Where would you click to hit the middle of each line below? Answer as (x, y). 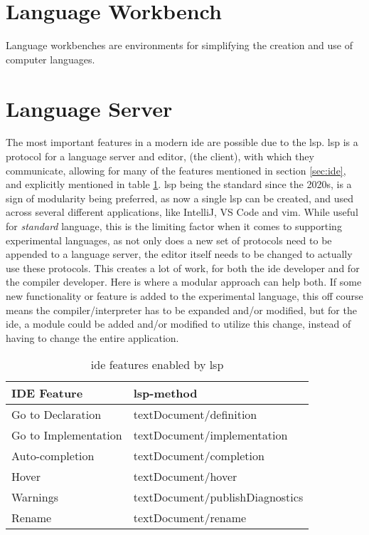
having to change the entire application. (92, 337)
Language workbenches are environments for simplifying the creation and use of (179, 45)
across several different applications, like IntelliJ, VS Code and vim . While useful (182, 212)
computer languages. (50, 59)
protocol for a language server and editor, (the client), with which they (160, 156)
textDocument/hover (185, 477)
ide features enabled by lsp (157, 365)
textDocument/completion (199, 456)
